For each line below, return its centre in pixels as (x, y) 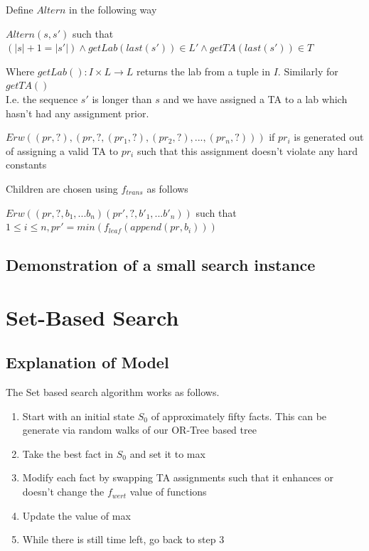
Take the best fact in (68, 453)
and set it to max (167, 453)
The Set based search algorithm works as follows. (113, 392)
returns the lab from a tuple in (203, 71)
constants (26, 165)
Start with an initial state (79, 416)
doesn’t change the (63, 492)
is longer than (122, 98)
